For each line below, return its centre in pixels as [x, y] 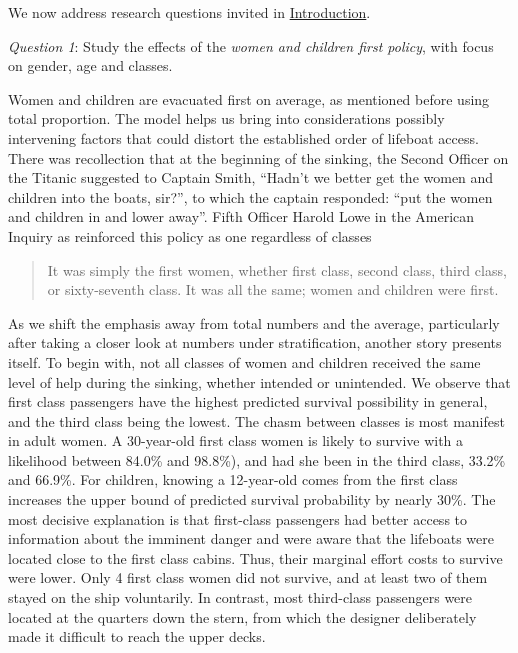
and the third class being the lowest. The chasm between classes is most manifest [256, 420]
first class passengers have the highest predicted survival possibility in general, [248, 401]
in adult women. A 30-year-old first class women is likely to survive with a [236, 440]
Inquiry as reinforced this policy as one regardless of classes [190, 235]
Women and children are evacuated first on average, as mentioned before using [249, 98]
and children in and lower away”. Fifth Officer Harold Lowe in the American [241, 216]
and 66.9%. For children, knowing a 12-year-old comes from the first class [233, 479]
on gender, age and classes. [90, 65]
